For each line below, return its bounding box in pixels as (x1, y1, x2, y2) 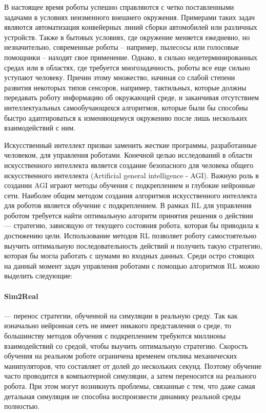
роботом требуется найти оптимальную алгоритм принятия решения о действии (4, 210, 253, 220)
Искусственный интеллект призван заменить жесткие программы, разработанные (4, 139, 257, 150)
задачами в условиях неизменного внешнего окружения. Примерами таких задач (4, 11, 255, 22)
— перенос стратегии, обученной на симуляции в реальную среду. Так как (4, 310, 238, 321)
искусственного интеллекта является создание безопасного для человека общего (4, 159, 254, 170)
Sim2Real (4, 290, 38, 301)
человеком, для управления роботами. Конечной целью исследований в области (4, 149, 252, 160)
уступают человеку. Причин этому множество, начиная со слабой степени (4, 72, 235, 83)
